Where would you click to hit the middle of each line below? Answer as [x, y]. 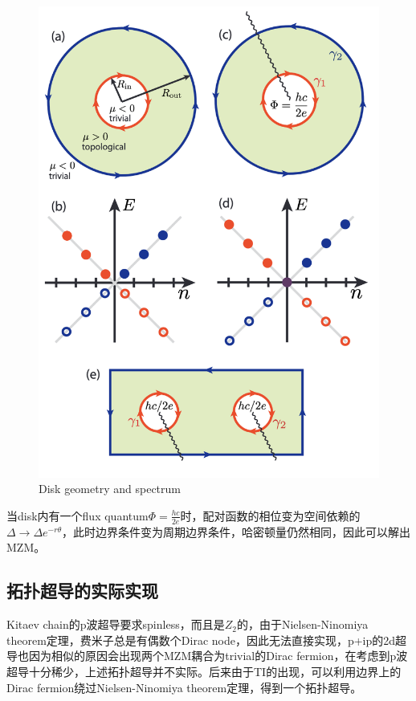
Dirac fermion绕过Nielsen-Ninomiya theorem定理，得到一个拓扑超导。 [184, 687]
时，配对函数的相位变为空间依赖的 [270, 515]
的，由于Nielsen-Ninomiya [302, 624]
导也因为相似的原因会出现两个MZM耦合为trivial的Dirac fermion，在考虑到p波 [207, 656]
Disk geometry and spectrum [110, 489]
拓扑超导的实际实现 [82, 591]
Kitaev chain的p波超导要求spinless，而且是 [116, 624]
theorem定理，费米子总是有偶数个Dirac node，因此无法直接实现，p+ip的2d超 [207, 640]
